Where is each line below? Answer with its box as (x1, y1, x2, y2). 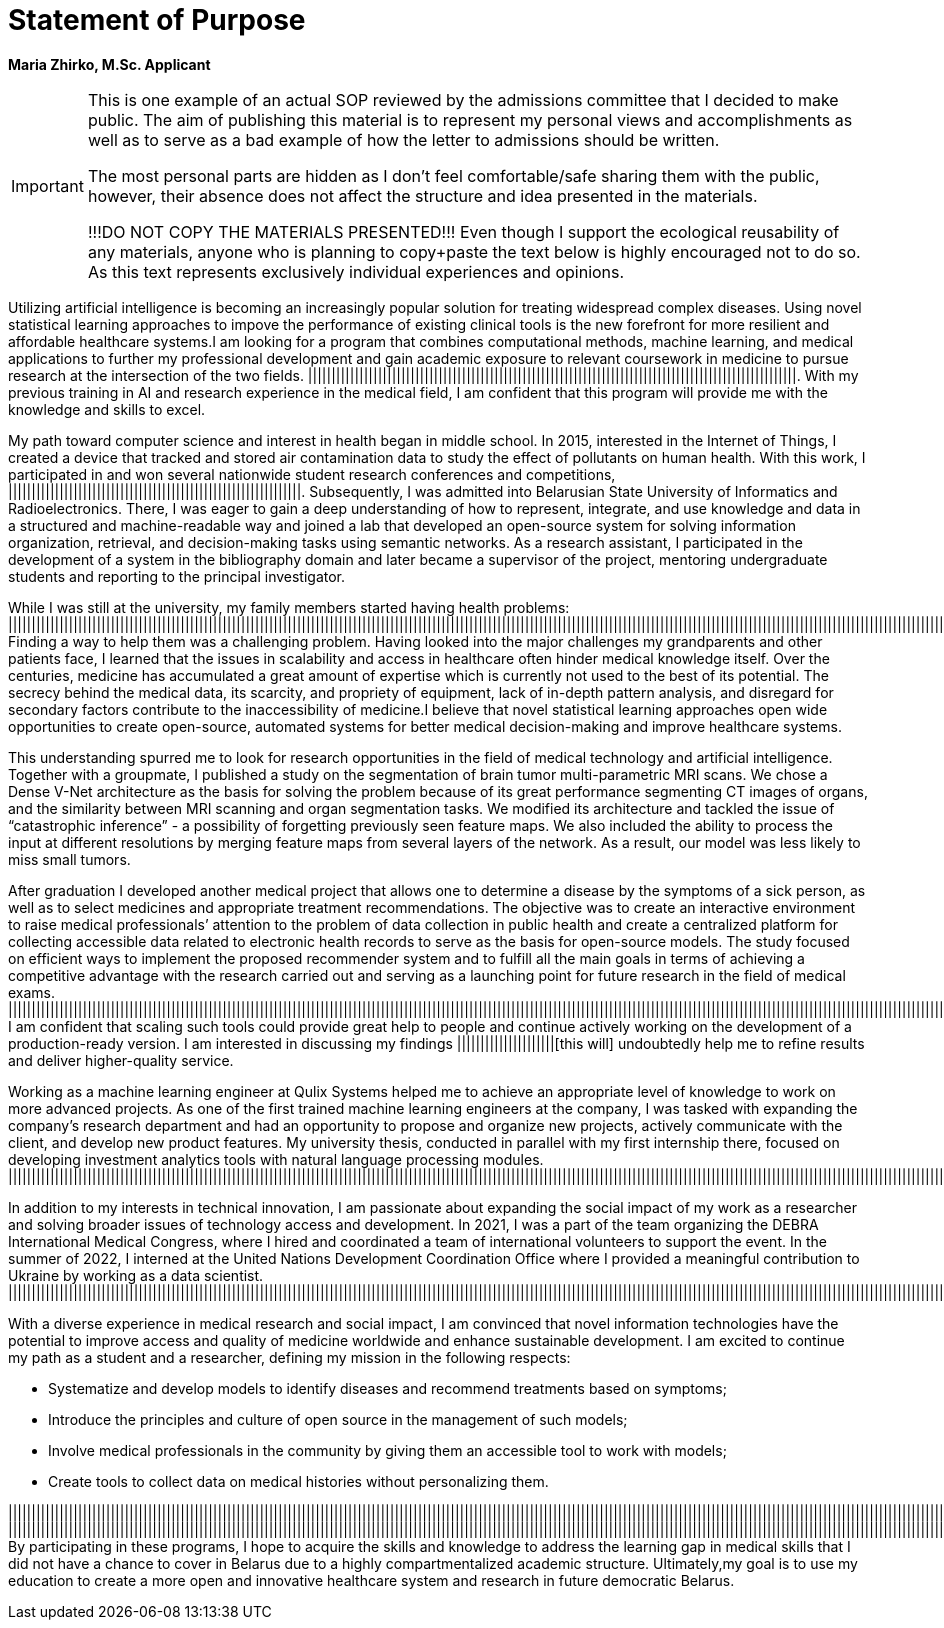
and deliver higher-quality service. (8, 1051, 234, 1069)
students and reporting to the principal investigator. (8, 567, 346, 585)
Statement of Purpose (8, 3, 306, 37)
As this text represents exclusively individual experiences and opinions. (87, 261, 625, 282)
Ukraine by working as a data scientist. (8, 1266, 264, 1284)
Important (11, 175, 84, 196)
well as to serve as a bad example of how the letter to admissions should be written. (87, 129, 720, 150)
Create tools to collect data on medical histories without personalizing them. (48, 1472, 549, 1490)
